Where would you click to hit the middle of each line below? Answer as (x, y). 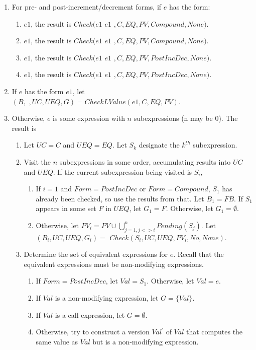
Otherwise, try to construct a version (93, 332)
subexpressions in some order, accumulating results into (145, 161)
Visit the (37, 161)
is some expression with (89, 118)
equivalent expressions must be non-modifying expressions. (114, 264)
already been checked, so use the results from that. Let (120, 198)
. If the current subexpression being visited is (122, 171)
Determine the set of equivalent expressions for (96, 254)
